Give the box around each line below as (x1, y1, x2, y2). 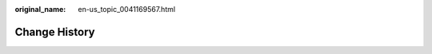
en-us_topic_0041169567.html (78, 5, 176, 13)
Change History (14, 25, 95, 39)
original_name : (14, 5, 66, 13)
